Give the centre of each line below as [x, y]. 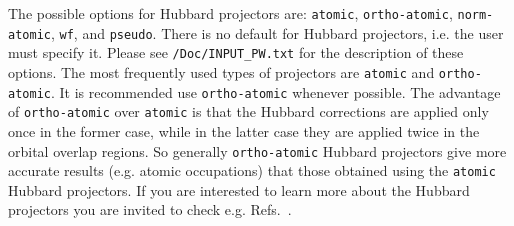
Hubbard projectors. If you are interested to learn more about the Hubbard [239, 189]
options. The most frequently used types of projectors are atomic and [221, 71]
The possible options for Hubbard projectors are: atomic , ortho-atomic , [230, 13]
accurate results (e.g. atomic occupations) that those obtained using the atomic [252, 170]
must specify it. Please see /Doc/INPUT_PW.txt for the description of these [236, 52]
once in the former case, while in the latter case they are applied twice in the [244, 130]
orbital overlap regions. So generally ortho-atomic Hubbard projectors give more [257, 150]
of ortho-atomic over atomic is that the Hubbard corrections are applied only [248, 111]
